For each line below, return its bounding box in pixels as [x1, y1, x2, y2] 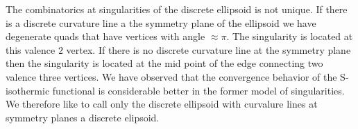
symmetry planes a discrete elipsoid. [6, 110, 160, 124]
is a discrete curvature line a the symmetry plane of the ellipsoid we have [6, 15, 316, 30]
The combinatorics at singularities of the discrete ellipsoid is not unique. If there [6, 2, 348, 16]
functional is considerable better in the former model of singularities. [52, 83, 345, 97]
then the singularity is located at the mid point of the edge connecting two [6, 56, 323, 70]
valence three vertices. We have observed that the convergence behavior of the [6, 69, 337, 83]
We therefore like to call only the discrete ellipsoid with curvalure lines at [6, 97, 318, 111]
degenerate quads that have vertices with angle [6, 29, 205, 43]
